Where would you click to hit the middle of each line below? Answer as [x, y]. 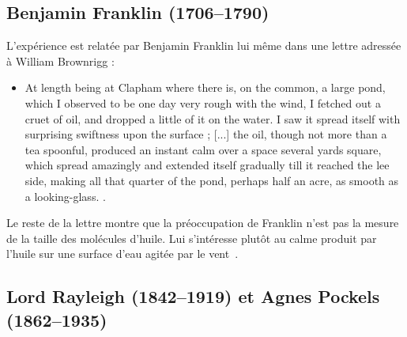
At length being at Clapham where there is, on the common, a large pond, [205, 87]
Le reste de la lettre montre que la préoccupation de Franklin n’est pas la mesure [203, 223]
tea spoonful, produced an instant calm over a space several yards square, [203, 149]
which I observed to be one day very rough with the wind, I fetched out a [203, 102]
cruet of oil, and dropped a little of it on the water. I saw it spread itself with [213, 118]
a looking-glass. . [65, 196]
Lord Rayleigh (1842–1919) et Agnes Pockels [193, 296]
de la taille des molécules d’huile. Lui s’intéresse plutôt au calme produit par [192, 238]
